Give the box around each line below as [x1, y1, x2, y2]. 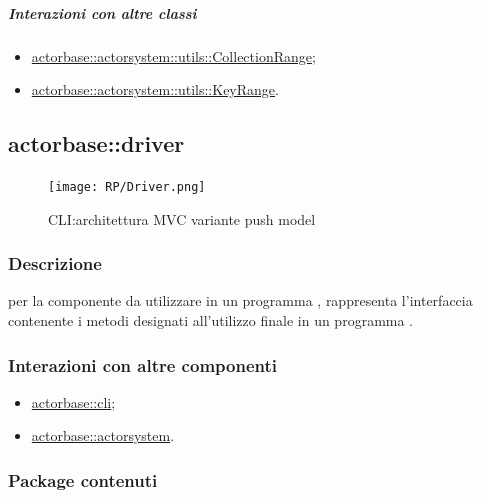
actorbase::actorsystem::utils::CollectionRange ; [31, 45, 316, 66]
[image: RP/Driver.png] [48, 179, 206, 194]
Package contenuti [8, 467, 158, 492]
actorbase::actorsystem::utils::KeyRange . [31, 79, 279, 100]
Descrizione [8, 251, 102, 276]
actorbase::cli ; [31, 391, 116, 412]
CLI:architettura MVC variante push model [48, 208, 316, 229]
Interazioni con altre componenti [8, 352, 277, 377]
